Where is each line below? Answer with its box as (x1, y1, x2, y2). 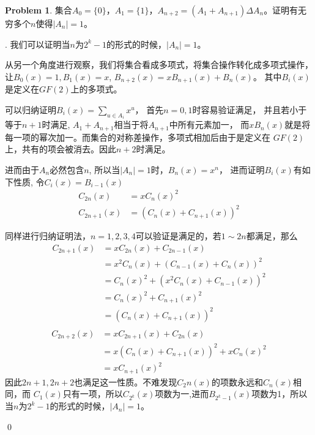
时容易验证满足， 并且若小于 (192, 103, 307, 116)
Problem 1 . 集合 (5, 4, 72, 16)
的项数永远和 (211, 375, 263, 388)
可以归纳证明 (5, 103, 56, 116)
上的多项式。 (70, 83, 122, 95)
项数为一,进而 (155, 387, 209, 400)
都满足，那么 (246, 229, 298, 242)
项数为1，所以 (251, 387, 308, 400)
